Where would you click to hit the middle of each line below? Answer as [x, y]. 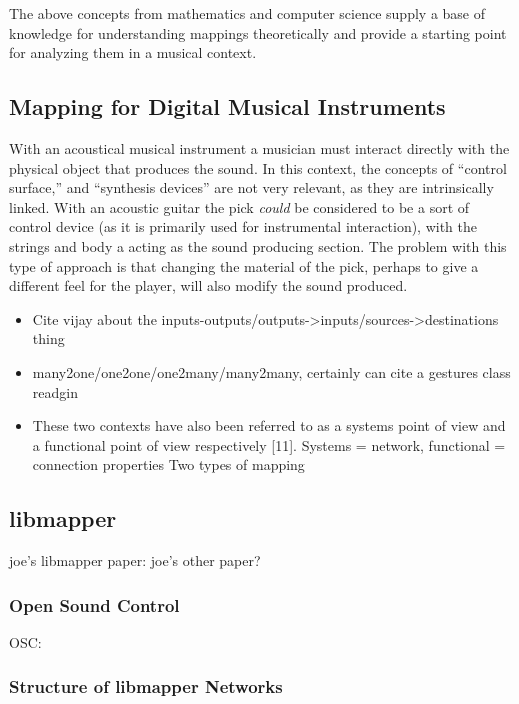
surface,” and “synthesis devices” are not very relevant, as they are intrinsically [251, 187]
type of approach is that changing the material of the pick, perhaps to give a [244, 265]
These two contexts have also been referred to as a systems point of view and [269, 425]
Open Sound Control [94, 604]
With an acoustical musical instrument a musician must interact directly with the [259, 147]
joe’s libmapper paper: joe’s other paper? [135, 560]
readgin [55, 391]
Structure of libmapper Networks [146, 686]
